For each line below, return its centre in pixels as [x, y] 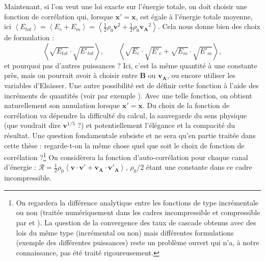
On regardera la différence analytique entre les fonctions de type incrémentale [137, 202]
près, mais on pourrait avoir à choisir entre [71, 75]
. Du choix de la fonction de [186, 105]
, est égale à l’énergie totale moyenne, [194, 16]
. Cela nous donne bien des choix [209, 26]
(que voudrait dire [32, 125]
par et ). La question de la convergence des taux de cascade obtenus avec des [136, 222]
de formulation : [29, 37]
